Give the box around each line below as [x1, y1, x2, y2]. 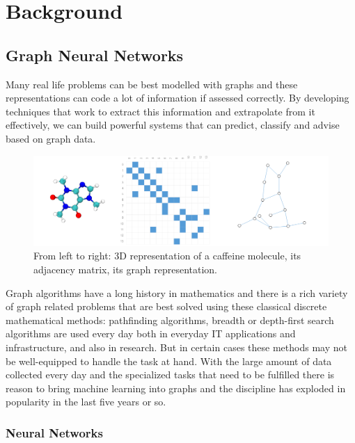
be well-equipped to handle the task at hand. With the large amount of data [6, 353, 332, 368]
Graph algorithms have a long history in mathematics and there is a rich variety [6, 285, 348, 300]
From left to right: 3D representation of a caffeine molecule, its [33, 248, 301, 263]
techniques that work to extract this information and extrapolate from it [6, 104, 315, 118]
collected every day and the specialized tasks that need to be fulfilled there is [6, 367, 335, 382]
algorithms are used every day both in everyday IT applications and [6, 326, 296, 341]
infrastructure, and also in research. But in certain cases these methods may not [6, 339, 347, 354]
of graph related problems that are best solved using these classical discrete [6, 299, 327, 314]
